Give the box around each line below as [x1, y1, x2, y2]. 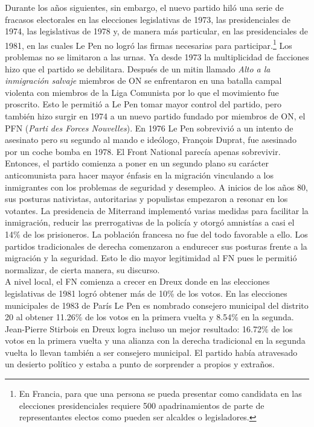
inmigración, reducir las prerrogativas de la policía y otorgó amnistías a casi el [5, 216, 295, 229]
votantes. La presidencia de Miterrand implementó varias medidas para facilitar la [5, 204, 309, 217]
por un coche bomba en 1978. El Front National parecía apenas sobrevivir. [5, 145, 281, 157]
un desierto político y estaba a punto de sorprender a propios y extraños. [5, 358, 275, 370]
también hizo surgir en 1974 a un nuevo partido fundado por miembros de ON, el [5, 110, 306, 122]
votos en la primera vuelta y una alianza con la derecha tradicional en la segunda [5, 334, 306, 347]
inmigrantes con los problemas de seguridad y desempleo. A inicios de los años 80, [5, 180, 308, 193]
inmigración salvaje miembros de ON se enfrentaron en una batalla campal [5, 74, 282, 87]
